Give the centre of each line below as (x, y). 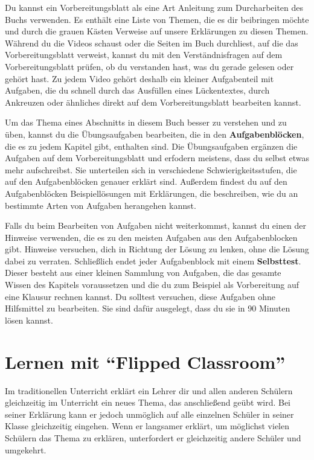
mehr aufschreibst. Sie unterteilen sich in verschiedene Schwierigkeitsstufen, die (151, 169)
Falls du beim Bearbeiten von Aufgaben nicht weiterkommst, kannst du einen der (155, 225)
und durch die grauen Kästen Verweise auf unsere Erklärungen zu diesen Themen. (157, 31)
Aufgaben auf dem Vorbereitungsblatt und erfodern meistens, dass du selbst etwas (157, 158)
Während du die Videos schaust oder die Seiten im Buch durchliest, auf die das (152, 43)
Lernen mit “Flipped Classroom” (145, 361)
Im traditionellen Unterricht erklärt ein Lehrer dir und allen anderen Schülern (149, 390)
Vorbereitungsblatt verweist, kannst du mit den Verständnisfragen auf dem (144, 55)
